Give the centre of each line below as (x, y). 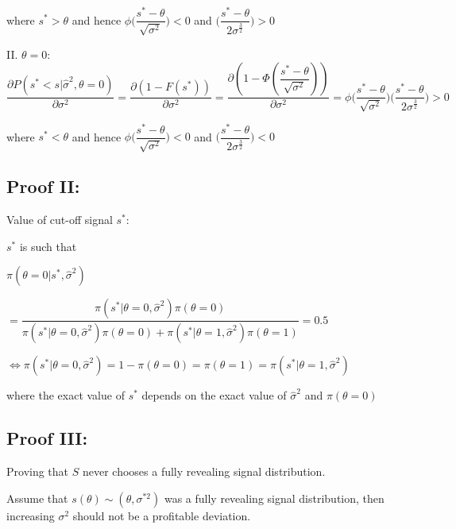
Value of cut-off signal (60, 220)
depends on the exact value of (214, 395)
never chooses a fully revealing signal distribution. (204, 471)
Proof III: (47, 438)
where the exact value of (66, 395)
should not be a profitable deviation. (162, 515)
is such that (48, 246)
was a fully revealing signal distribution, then (274, 498)
